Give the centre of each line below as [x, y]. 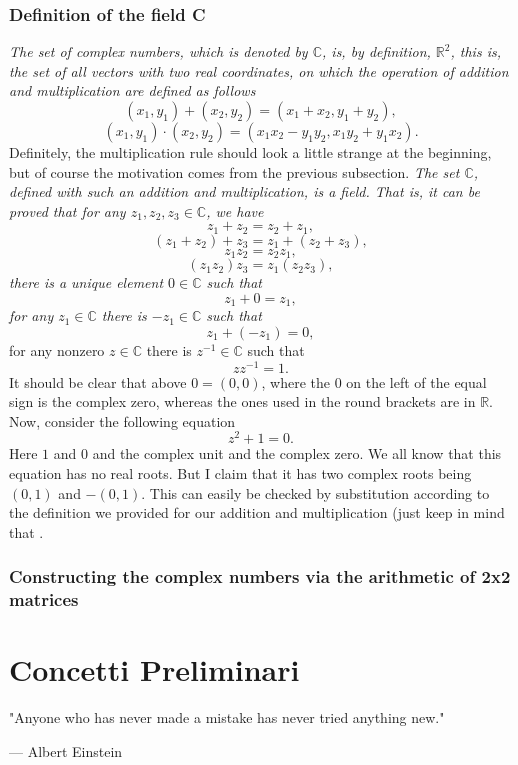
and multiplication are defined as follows [132, 90]
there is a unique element [86, 282]
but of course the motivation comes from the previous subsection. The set [234, 171]
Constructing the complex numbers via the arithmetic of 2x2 [260, 576]
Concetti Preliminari [154, 669]
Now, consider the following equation [122, 420]
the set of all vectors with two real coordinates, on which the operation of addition [259, 70]
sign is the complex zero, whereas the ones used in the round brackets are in [242, 401]
